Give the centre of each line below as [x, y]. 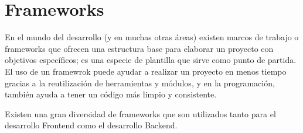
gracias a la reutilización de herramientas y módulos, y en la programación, [140, 83]
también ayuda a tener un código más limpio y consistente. [111, 94]
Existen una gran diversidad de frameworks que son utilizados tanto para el [140, 113]
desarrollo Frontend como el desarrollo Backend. [91, 125]
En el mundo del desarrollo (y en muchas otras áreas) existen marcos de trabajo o [152, 37]
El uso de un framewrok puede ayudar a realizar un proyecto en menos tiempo [146, 71]
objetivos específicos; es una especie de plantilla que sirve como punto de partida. [151, 60]
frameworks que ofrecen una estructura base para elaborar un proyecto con [139, 48]
